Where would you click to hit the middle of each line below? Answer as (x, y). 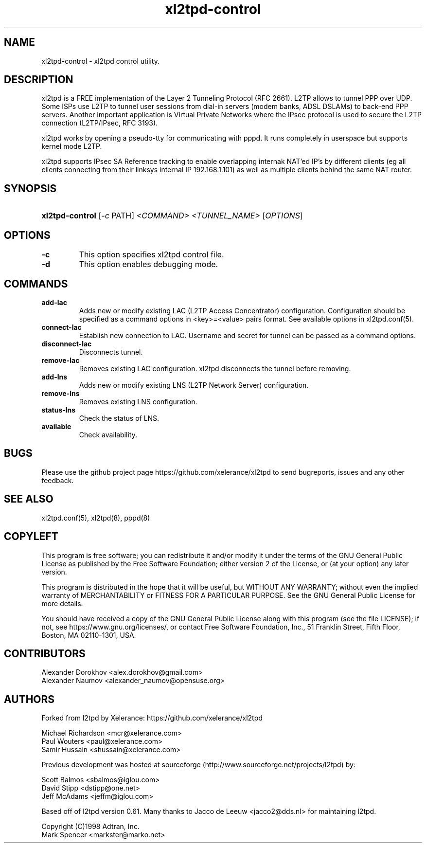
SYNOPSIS (30, 188)
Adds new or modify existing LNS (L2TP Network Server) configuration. (194, 385)
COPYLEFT (31, 537)
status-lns (59, 410)
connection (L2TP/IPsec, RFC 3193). (100, 123)
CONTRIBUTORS (45, 653)
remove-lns (61, 393)
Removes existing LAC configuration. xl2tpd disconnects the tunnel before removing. (215, 368)
